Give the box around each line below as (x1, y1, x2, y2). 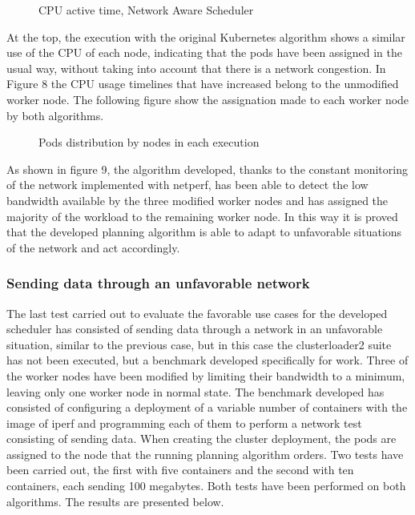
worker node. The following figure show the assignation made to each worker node (6, 91, 409, 107)
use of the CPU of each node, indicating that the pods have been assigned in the (6, 44, 403, 61)
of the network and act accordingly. (6, 239, 180, 255)
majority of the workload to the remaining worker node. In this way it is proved (6, 207, 398, 224)
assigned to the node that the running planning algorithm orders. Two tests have (6, 445, 404, 462)
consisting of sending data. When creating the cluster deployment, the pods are (6, 430, 397, 447)
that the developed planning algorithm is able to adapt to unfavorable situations (6, 223, 402, 240)
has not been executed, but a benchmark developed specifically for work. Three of (6, 352, 409, 368)
